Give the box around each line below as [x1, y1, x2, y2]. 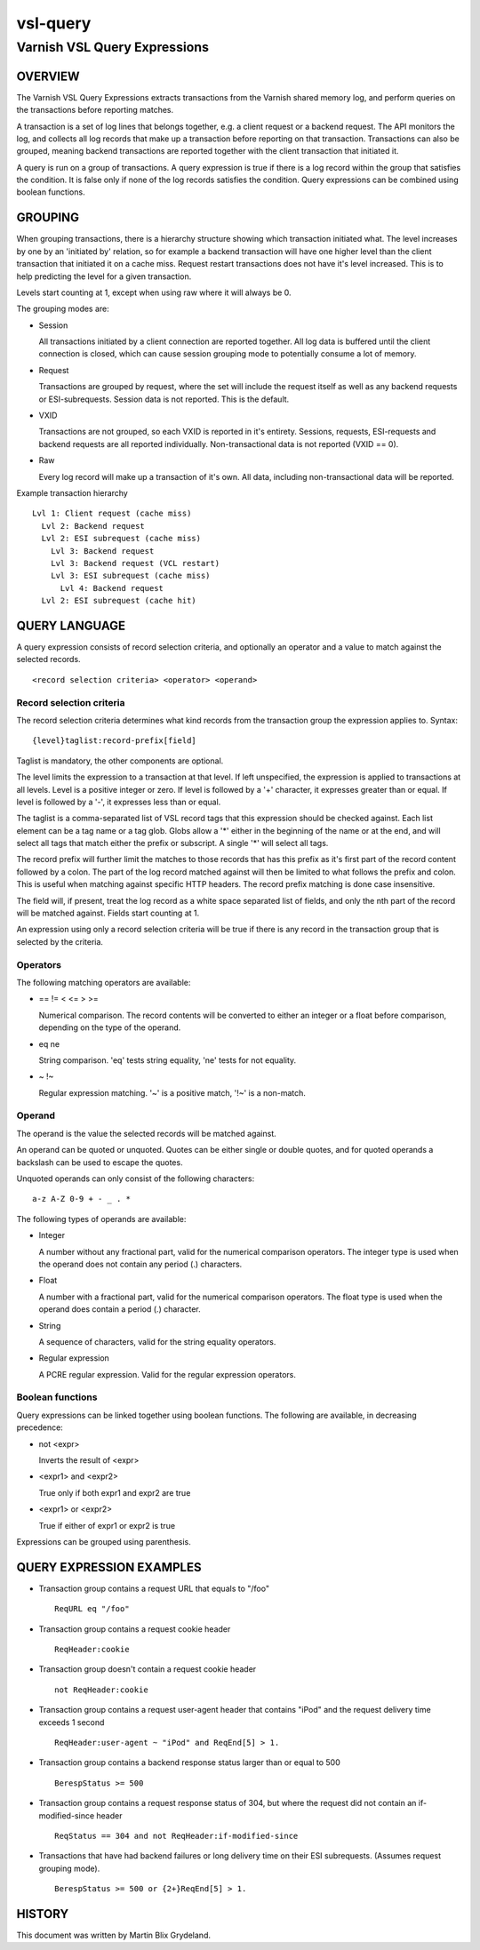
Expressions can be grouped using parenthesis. [16, 1536, 191, 1546]
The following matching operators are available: [16, 977, 191, 987]
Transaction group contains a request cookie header [38, 1623, 231, 1634]
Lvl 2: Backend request [41, 521, 146, 531]
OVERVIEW [16, 68, 80, 84]
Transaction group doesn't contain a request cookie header [38, 1664, 257, 1674]
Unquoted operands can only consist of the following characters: [16, 1173, 255, 1184]
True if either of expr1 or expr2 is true [38, 1520, 176, 1530]
